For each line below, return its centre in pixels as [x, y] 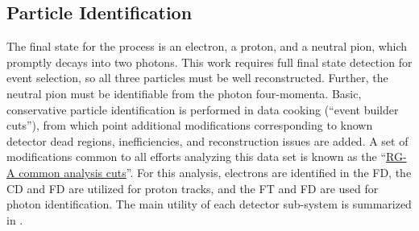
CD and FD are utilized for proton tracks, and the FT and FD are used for [193, 188]
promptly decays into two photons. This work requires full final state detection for [209, 62]
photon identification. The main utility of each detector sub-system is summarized [209, 204]
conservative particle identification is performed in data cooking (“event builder [203, 109]
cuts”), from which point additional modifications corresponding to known [190, 125]
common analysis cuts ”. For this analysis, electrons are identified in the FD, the [215, 172]
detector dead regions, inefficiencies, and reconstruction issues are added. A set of [207, 140]
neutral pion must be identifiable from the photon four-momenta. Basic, [184, 93]
